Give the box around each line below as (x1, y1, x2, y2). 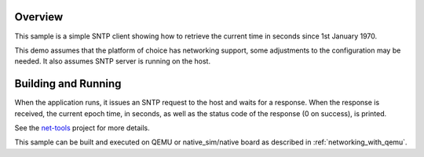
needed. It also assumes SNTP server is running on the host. (14, 57, 211, 66)
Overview (14, 10, 64, 24)
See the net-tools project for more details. (14, 122, 151, 133)
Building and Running (14, 77, 122, 90)
